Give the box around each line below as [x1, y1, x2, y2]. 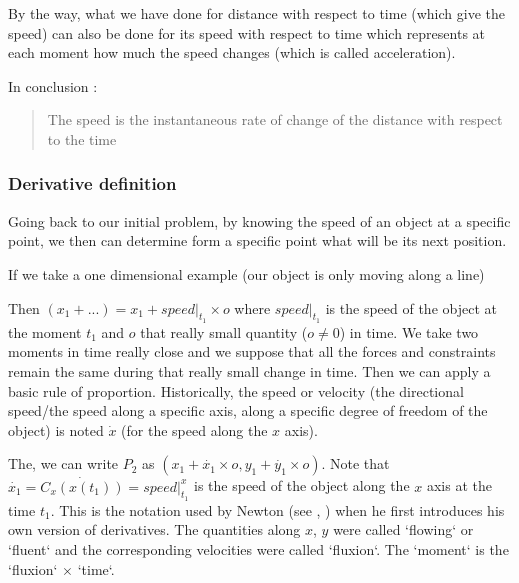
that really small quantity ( [140, 321, 308, 342]
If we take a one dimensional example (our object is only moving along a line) [8, 263, 485, 284]
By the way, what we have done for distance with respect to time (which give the [8, 3, 505, 23]
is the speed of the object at [325, 297, 497, 318]
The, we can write [8, 453, 119, 474]
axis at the [426, 475, 492, 496]
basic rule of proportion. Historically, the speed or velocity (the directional [8, 380, 464, 401]
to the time [47, 128, 117, 149]
